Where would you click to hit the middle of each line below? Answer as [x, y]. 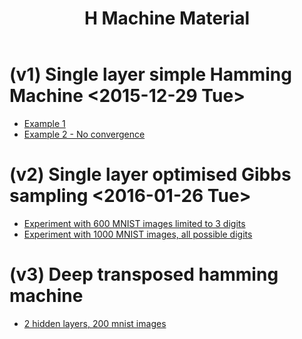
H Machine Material [167, 18]
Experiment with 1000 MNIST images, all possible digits [138, 234]
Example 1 [44, 123]
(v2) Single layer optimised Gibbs [150, 174]
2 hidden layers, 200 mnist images [95, 323]
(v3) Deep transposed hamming [144, 274]
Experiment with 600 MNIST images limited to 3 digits [134, 223]
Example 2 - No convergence [84, 134]
